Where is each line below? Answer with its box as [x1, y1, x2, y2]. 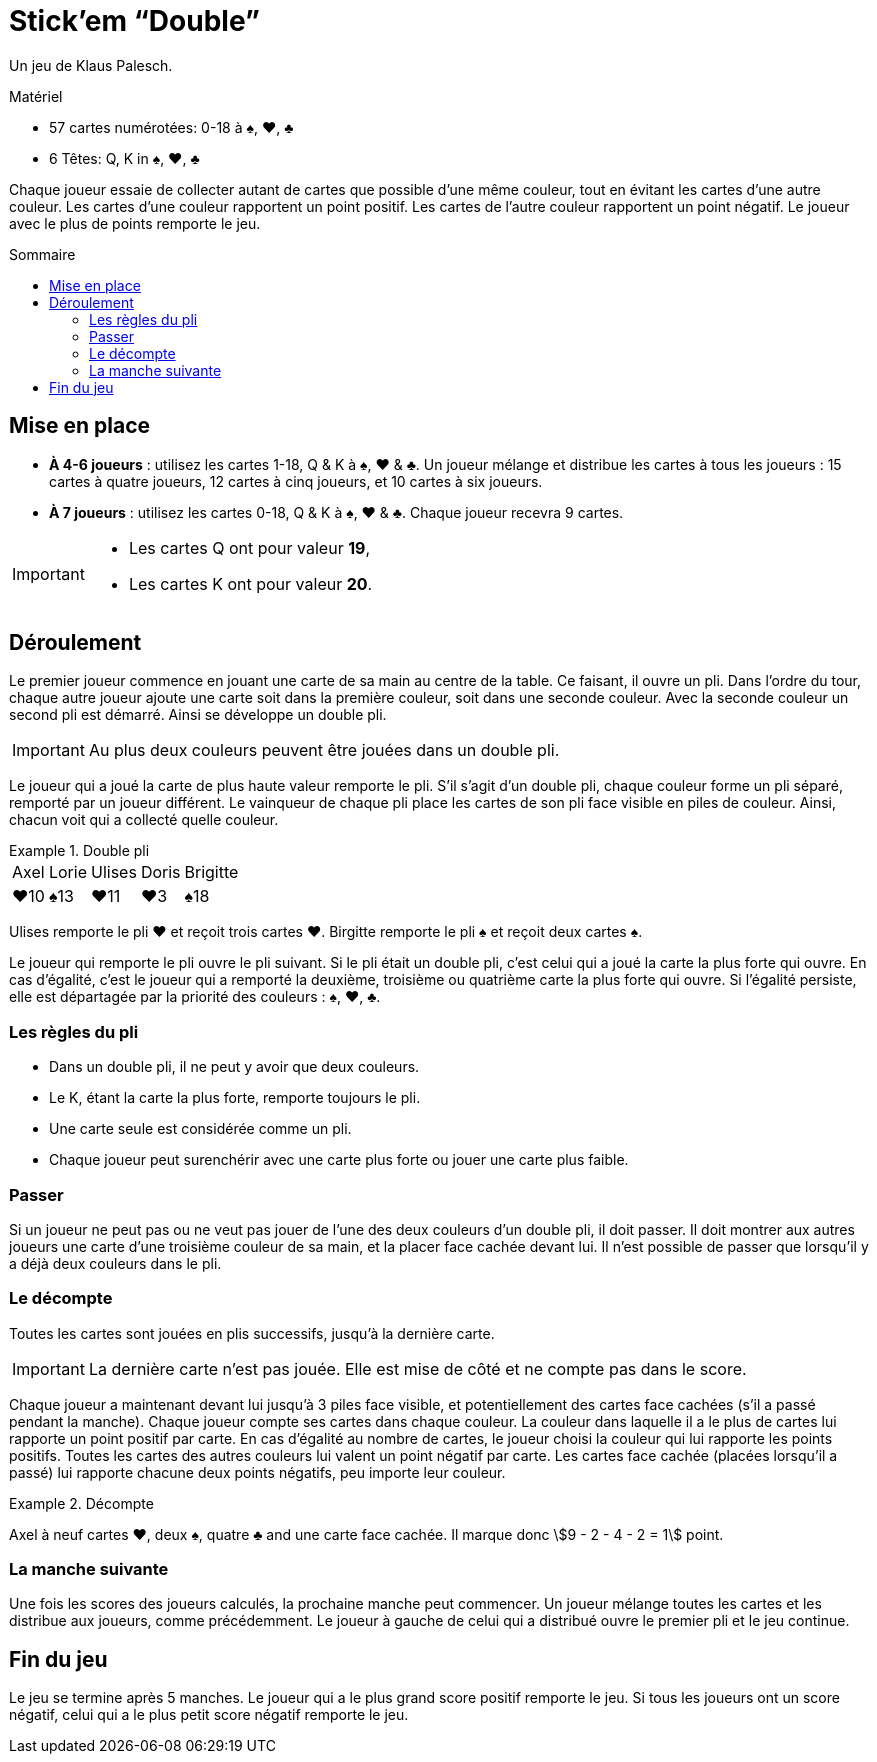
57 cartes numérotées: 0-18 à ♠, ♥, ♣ [49, 118, 294, 136]
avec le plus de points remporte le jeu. [9, 214, 261, 232]
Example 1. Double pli [9, 842, 150, 860]
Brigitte [184, 862, 239, 883]
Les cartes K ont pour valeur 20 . [128, 573, 373, 594]
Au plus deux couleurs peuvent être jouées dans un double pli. [88, 740, 560, 761]
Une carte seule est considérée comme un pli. [49, 1120, 352, 1138]
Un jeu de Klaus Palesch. [9, 56, 173, 74]
